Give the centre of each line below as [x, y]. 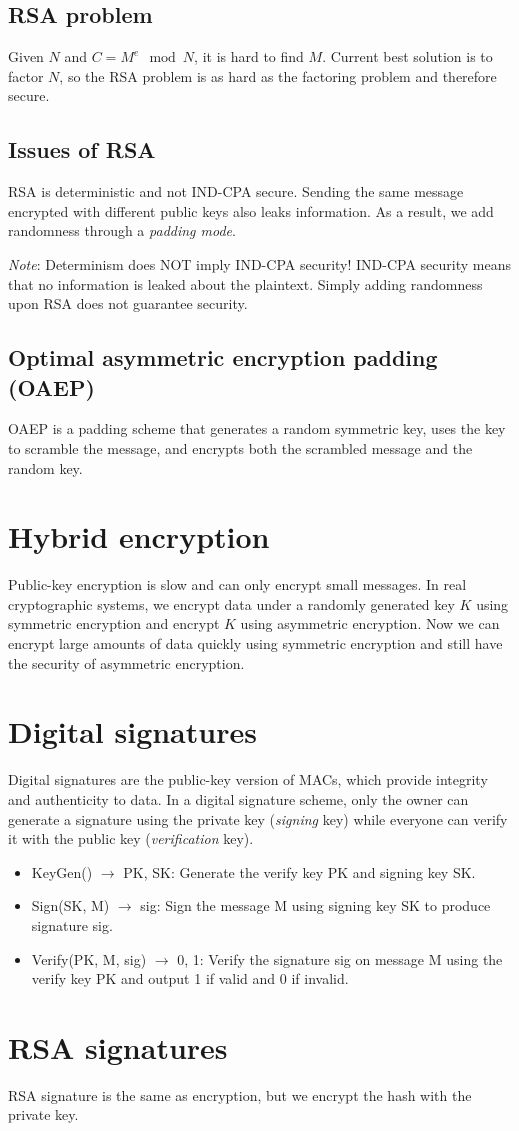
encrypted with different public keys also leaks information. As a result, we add [251, 210]
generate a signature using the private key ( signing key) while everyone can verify [258, 818]
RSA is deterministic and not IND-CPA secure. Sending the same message [236, 191]
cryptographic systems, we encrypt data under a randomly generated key [231, 603]
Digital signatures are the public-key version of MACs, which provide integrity [248, 779]
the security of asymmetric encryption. [126, 662]
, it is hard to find [249, 56]
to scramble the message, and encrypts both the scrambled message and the [240, 447]
